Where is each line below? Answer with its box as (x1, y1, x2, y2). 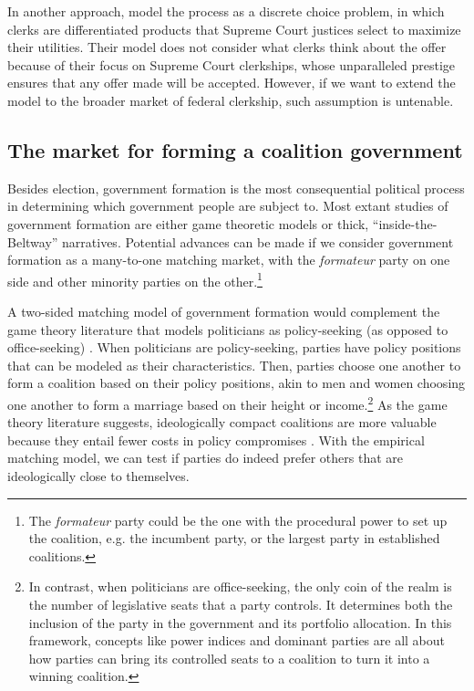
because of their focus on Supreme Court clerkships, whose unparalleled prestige (7, 55, 456, 74)
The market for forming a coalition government (7, 135, 463, 163)
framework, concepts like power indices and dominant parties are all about (28, 631, 445, 650)
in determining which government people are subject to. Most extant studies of (7, 196, 448, 215)
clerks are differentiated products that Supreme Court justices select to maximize (7, 19, 461, 38)
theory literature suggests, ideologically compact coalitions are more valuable (7, 413, 437, 432)
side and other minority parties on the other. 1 (7, 268, 263, 290)
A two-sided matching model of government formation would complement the (7, 301, 440, 320)
